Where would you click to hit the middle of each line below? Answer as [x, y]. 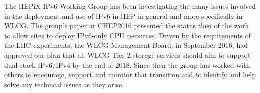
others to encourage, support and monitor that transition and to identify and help [130, 75]
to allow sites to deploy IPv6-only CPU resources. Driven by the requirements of [128, 35]
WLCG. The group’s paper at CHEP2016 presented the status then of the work [127, 26]
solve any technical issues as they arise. [64, 84]
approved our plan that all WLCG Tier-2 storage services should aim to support [127, 55]
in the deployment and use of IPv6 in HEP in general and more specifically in [123, 16]
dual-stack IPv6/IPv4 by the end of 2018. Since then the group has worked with [127, 65]
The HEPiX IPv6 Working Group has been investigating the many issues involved [130, 6]
